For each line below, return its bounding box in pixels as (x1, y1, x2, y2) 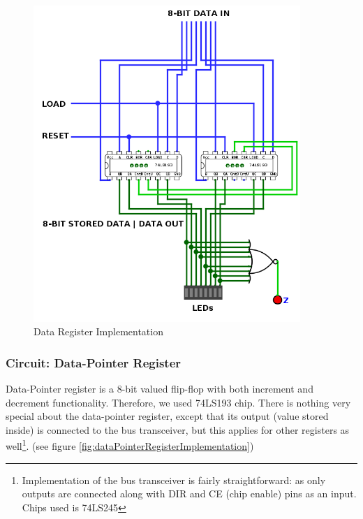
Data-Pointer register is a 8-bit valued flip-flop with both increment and (6, 381, 313, 396)
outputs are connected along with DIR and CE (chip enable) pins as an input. (22, 486, 357, 501)
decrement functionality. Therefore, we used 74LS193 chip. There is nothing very (6, 395, 351, 409)
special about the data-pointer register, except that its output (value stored (6, 409, 329, 423)
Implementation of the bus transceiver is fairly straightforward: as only (22, 472, 326, 487)
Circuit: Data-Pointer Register (6, 353, 181, 371)
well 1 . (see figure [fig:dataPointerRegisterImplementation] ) (6, 437, 254, 453)
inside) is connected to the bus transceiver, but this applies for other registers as (6, 422, 350, 437)
